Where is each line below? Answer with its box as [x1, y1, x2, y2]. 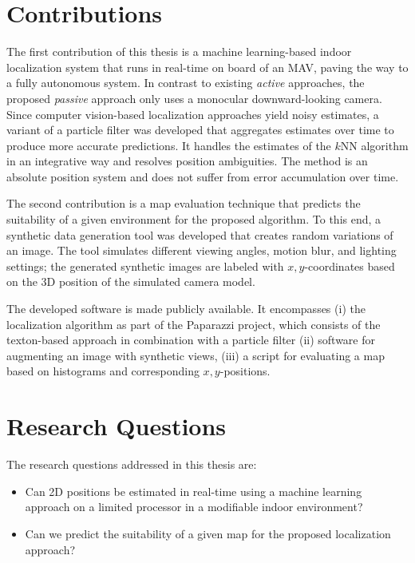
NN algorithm [340, 137, 409, 153]
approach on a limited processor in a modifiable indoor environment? [25, 498, 363, 515]
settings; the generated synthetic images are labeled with [6, 257, 284, 274]
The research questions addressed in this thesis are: [6, 456, 257, 473]
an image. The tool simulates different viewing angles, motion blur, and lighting [6, 242, 397, 259]
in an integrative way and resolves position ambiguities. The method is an [6, 153, 368, 169]
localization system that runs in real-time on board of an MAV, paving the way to [6, 58, 409, 75]
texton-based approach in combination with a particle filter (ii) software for [6, 331, 375, 348]
